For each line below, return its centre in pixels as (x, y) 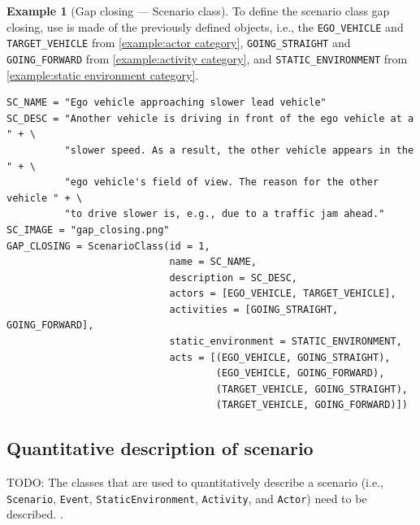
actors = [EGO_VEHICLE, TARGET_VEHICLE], (283, 294)
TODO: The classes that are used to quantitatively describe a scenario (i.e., (195, 482)
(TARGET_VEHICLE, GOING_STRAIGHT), (312, 389)
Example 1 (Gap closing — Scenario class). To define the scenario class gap (198, 11)
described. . (35, 514)
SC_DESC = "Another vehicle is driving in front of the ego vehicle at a (210, 118)
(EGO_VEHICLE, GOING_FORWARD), (300, 373)
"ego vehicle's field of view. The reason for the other (222, 182)
